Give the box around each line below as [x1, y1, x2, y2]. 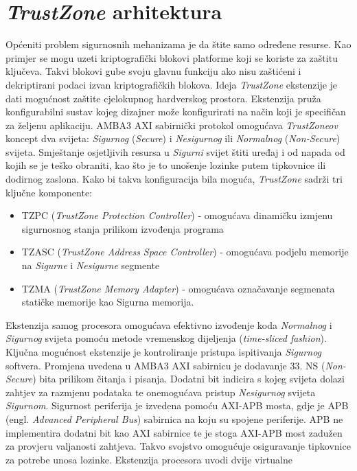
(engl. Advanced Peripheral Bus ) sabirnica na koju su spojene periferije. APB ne [5, 411, 343, 426]
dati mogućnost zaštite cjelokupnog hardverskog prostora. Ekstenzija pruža [5, 91, 321, 105]
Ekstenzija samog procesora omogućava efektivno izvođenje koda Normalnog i [5, 317, 332, 332]
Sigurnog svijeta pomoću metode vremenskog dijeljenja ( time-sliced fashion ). [5, 331, 327, 345]
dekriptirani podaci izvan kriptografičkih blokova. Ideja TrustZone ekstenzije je [5, 77, 338, 91]
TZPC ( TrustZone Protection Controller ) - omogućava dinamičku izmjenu [21, 208, 333, 222]
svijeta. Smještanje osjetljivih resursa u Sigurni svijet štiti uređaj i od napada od [5, 144, 345, 159]
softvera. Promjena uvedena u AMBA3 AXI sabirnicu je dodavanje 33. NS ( [5, 358, 325, 372]
